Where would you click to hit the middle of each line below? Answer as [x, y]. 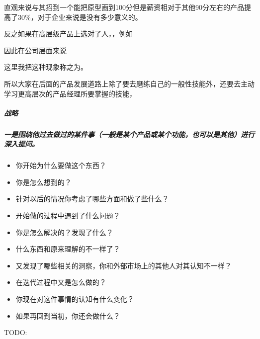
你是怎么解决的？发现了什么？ [64, 232]
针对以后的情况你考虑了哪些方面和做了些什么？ [92, 199]
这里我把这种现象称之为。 [46, 67]
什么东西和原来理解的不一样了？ [68, 249]
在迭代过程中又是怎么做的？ [61, 282]
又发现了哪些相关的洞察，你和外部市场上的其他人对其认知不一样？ [124, 265]
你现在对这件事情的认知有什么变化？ [75, 299]
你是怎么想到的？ [43, 182]
